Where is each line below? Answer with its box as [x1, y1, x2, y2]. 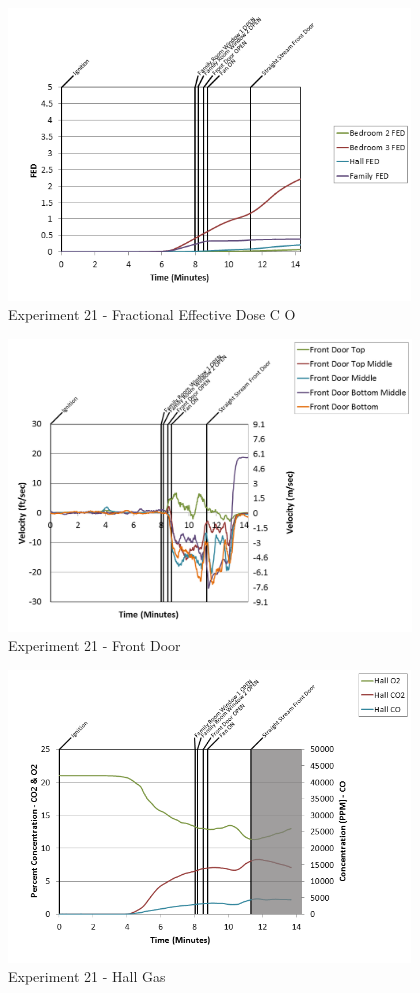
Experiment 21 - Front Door [8, 635, 181, 656]
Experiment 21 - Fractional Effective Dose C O [8, 304, 296, 325]
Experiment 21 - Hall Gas [8, 966, 166, 987]
